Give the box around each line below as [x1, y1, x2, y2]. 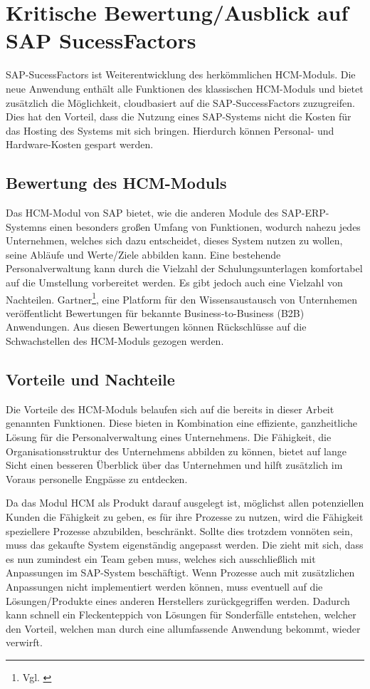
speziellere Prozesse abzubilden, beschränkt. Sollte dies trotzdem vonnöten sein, [6, 523, 353, 538]
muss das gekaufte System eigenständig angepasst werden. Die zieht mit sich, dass [6, 537, 364, 552]
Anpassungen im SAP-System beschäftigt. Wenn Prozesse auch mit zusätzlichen [6, 565, 355, 580]
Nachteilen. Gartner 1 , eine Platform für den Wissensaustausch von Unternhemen [6, 289, 358, 306]
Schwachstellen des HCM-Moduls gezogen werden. [6, 333, 224, 348]
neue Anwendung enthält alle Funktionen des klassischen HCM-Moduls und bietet [6, 81, 364, 95]
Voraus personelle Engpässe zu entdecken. [6, 471, 188, 486]
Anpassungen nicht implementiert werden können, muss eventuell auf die [6, 579, 323, 594]
